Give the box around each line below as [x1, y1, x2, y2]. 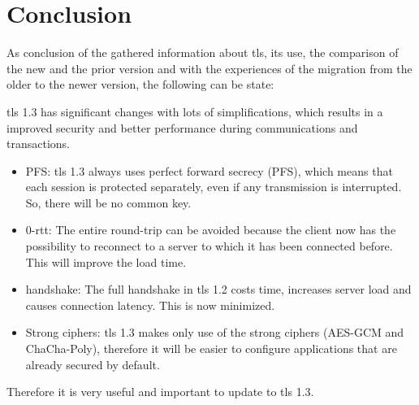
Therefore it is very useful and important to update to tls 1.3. [6, 383, 314, 400]
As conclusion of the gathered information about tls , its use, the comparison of [6, 44, 399, 61]
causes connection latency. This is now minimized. [25, 296, 275, 313]
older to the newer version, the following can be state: [6, 76, 274, 93]
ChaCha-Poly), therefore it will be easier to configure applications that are [25, 340, 397, 357]
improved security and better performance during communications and [6, 119, 358, 136]
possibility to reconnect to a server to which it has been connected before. [25, 237, 393, 255]
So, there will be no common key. [25, 194, 192, 211]
